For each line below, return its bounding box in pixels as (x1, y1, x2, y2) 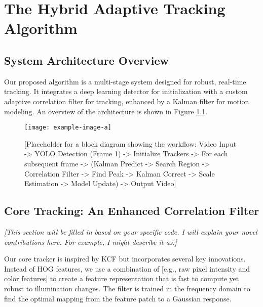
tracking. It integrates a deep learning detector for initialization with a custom (4, 86, 248, 97)
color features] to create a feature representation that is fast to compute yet (4, 273, 239, 284)
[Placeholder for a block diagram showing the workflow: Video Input (24, 138, 237, 149)
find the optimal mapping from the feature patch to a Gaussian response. (4, 293, 232, 303)
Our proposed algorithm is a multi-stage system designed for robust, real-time (4, 76, 246, 86)
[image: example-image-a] (24, 124, 111, 131)
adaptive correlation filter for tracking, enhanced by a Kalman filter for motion (4, 96, 249, 106)
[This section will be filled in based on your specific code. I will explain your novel (4, 226, 257, 237)
